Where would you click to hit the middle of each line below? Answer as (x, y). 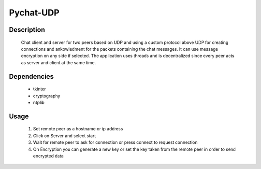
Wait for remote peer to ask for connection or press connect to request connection (115, 142)
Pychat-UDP (34, 13)
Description (27, 30)
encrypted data (48, 156)
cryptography (47, 96)
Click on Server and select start (65, 136)
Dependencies (31, 77)
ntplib (39, 102)
